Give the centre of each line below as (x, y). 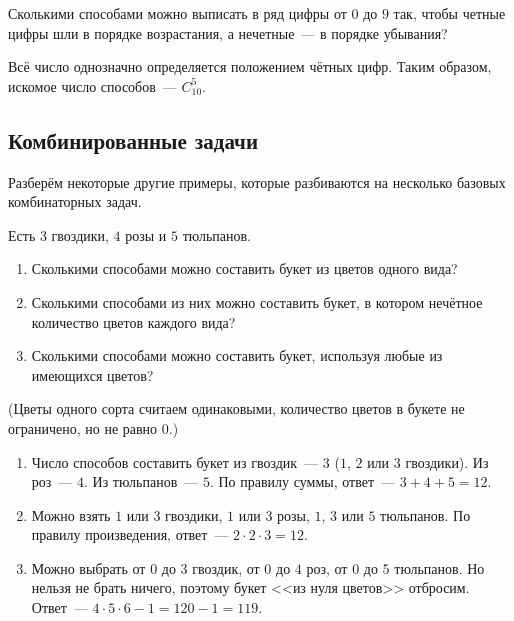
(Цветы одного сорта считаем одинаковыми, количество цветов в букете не (236, 408)
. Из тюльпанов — (141, 481)
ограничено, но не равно (83, 427)
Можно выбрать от (88, 567)
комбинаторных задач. (75, 201)
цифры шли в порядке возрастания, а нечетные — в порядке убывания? (228, 32)
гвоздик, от (226, 567)
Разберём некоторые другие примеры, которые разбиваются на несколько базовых (257, 181)
